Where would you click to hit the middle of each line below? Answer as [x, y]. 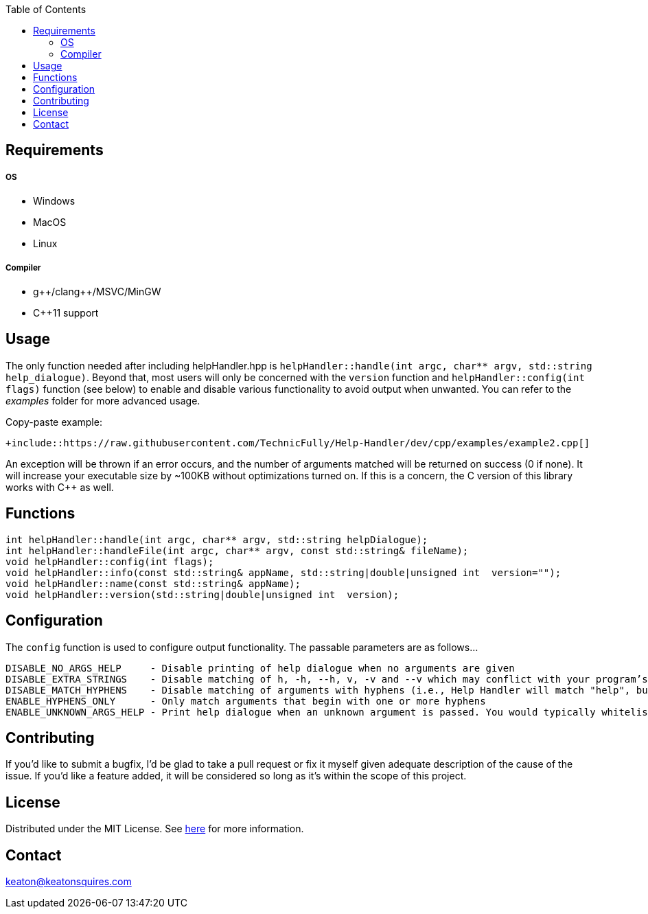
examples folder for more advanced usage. [103, 400]
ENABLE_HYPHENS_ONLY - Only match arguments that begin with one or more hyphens [246, 701]
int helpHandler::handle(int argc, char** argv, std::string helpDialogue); [217, 539]
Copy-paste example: [54, 422]
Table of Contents [46, 9]
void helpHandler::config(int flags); [110, 561]
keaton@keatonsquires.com [69, 882]
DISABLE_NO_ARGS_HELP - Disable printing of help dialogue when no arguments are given [260, 668]
